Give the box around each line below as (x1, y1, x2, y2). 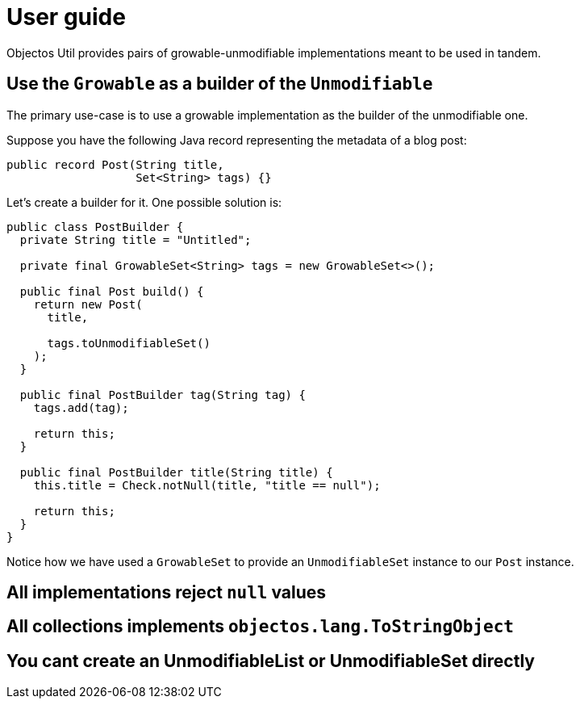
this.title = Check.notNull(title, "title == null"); (33, 478, 381, 492)
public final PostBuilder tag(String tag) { (19, 388, 306, 401)
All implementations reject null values (6, 582, 327, 603)
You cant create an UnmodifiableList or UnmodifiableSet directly (6, 650, 535, 671)
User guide (6, 3, 126, 31)
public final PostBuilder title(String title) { (19, 465, 333, 479)
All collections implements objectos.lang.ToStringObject (6, 616, 514, 637)
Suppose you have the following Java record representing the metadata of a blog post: (6, 132, 467, 147)
